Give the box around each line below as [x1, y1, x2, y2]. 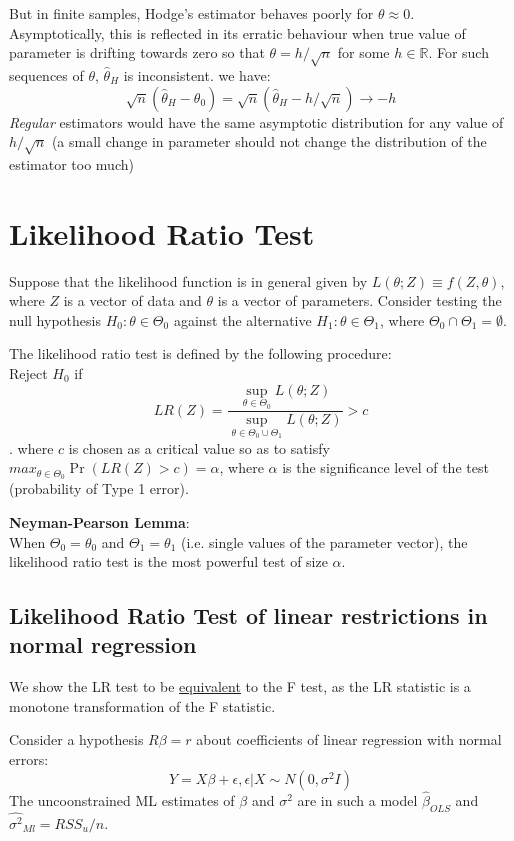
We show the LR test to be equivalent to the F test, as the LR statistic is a [9, 676, 471, 697]
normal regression [9, 629, 197, 660]
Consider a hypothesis [9, 729, 144, 750]
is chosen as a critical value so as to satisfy [68, 437, 330, 458]
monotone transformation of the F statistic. [9, 695, 276, 716]
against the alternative [173, 309, 312, 330]
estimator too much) [9, 153, 134, 174]
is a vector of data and [63, 290, 202, 311]
